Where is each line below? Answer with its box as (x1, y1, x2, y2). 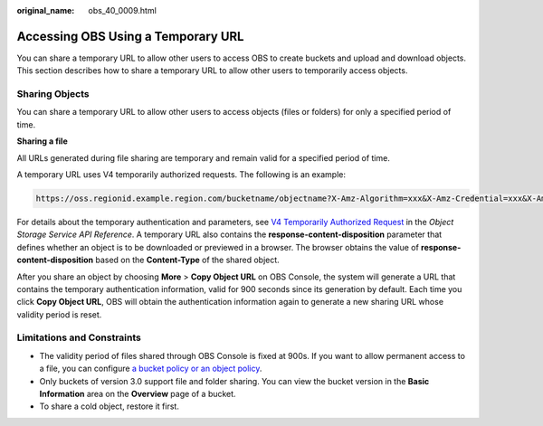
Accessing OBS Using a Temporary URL (16, 28, 244, 44)
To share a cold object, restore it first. (39, 401, 180, 412)
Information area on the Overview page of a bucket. (39, 389, 236, 400)
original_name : (16, 5, 75, 15)
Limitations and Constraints (16, 331, 142, 344)
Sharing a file (16, 136, 68, 147)
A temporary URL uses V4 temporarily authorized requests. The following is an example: (16, 169, 346, 180)
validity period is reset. (16, 308, 102, 320)
